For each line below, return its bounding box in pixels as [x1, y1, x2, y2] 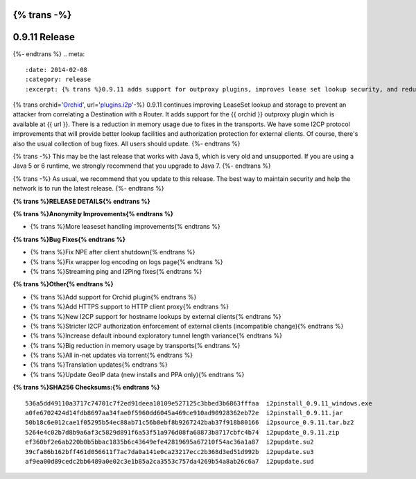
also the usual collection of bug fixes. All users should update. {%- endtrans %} [12, 139, 241, 148]
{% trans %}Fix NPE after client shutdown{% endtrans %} [30, 248, 196, 256]
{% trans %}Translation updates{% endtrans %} [30, 360, 168, 369]
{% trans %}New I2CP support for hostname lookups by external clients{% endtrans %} [30, 312, 282, 320]
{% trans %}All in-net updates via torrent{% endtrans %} [30, 351, 193, 360]
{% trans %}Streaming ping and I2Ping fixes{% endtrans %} [30, 267, 202, 275]
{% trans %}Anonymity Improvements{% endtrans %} [12, 210, 173, 218]
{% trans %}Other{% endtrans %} [12, 280, 114, 288]
